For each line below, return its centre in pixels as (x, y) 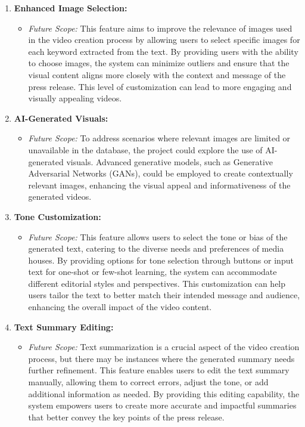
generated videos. (60, 197)
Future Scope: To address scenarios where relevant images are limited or (159, 138)
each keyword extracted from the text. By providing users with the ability (163, 51)
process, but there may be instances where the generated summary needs (161, 358)
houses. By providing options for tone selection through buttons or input (161, 260)
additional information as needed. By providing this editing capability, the (164, 393)
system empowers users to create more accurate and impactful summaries (162, 405)
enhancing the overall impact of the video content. (120, 307)
